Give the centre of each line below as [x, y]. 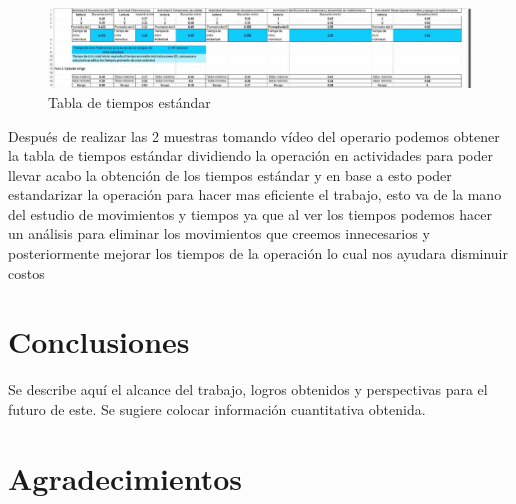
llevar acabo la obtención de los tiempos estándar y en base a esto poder [230, 174]
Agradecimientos [125, 477]
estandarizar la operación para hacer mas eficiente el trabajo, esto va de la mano [255, 194]
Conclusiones [99, 341]
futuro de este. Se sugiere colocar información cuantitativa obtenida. [217, 408]
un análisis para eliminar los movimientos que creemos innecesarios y [219, 233]
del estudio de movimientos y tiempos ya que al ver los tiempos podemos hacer [250, 213]
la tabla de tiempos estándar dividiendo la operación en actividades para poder [250, 155]
